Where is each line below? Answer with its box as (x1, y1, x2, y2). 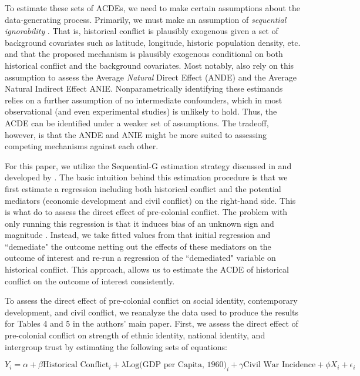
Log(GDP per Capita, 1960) (126, 361, 227, 370)
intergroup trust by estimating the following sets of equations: (5, 340, 227, 352)
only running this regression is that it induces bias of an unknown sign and (5, 217, 274, 229)
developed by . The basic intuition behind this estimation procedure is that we (5, 171, 288, 183)
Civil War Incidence (243, 361, 316, 370)
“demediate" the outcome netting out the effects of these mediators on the (5, 240, 271, 252)
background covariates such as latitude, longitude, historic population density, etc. (5, 36, 301, 48)
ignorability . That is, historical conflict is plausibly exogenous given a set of (5, 25, 278, 37)
